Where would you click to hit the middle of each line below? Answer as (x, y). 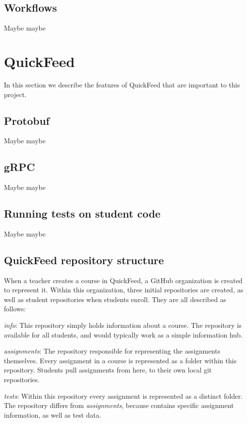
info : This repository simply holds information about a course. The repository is (123, 325)
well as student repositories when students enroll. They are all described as (115, 299)
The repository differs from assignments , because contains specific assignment (119, 405)
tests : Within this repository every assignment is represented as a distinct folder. (123, 396)
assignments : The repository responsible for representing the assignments (112, 351)
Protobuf (27, 120)
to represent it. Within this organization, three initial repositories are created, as (124, 290)
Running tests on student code (82, 213)
